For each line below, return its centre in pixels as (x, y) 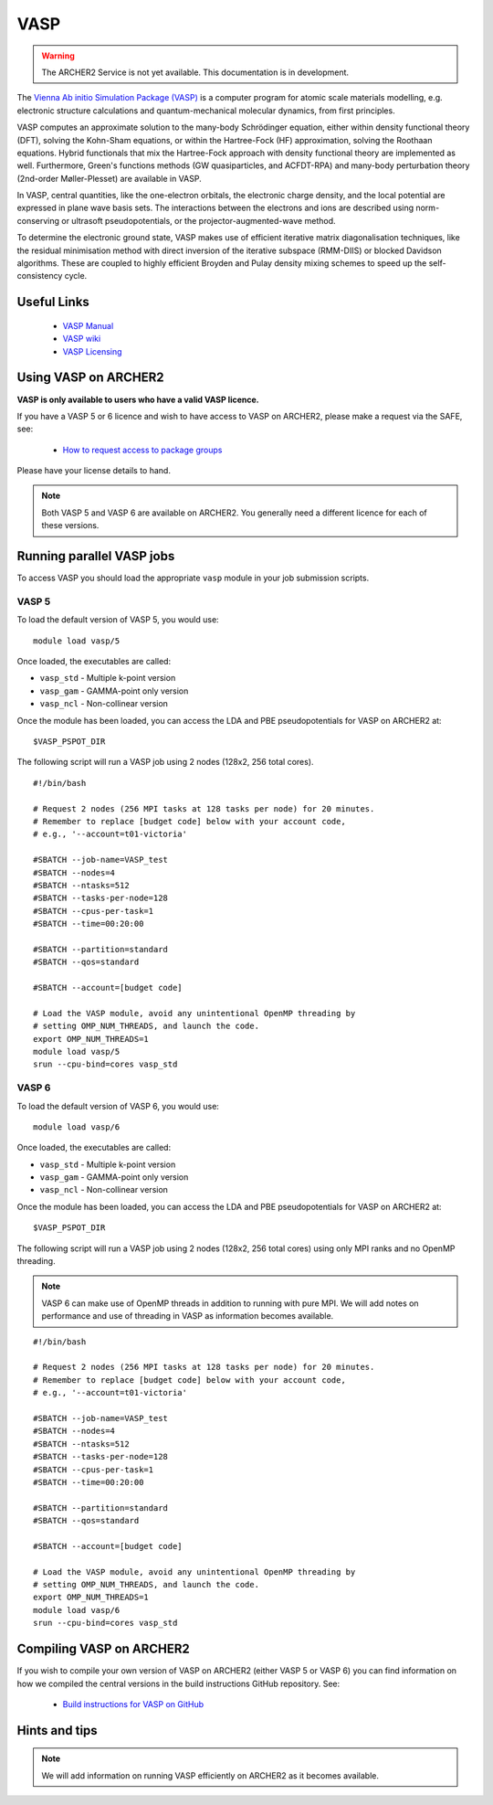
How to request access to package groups (142, 450)
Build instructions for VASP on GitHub (133, 1704)
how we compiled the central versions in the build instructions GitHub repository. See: (178, 1683)
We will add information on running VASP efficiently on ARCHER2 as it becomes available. (210, 1775)
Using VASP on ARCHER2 (90, 378)
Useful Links (53, 302)
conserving (38, 220)
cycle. (76, 276)
